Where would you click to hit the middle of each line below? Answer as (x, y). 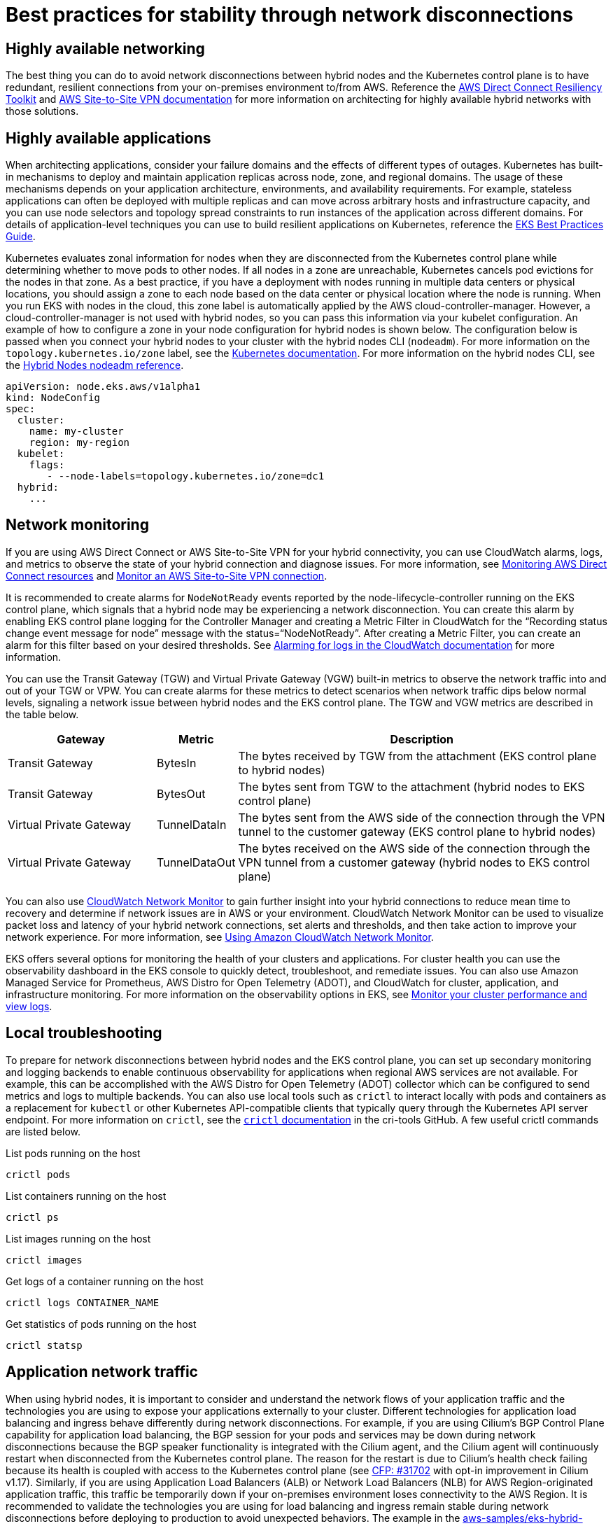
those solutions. (42, 111)
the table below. (42, 714)
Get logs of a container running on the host (105, 1281)
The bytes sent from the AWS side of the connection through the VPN (422, 817)
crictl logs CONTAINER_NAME (83, 1302)
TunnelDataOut (196, 862)
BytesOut (181, 793)
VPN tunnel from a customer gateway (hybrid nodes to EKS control (414, 862)
